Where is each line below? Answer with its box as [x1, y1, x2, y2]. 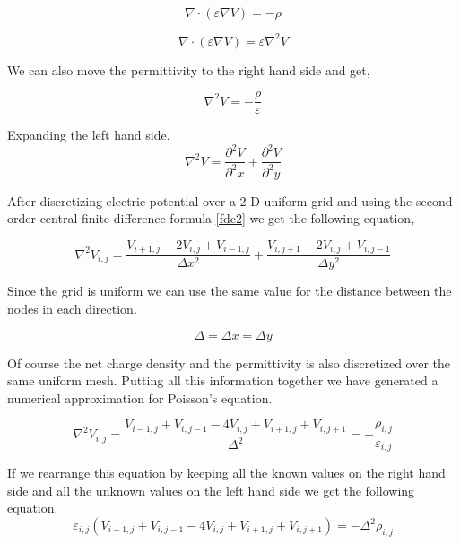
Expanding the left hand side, [7, 125, 170, 144]
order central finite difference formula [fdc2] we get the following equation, [7, 209, 415, 228]
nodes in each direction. [7, 298, 137, 317]
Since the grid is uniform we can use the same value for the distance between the [7, 281, 452, 300]
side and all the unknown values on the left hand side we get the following [7, 480, 415, 499]
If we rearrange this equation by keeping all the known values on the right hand [7, 463, 446, 482]
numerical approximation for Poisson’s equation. [7, 388, 273, 407]
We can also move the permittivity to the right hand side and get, [7, 60, 370, 79]
